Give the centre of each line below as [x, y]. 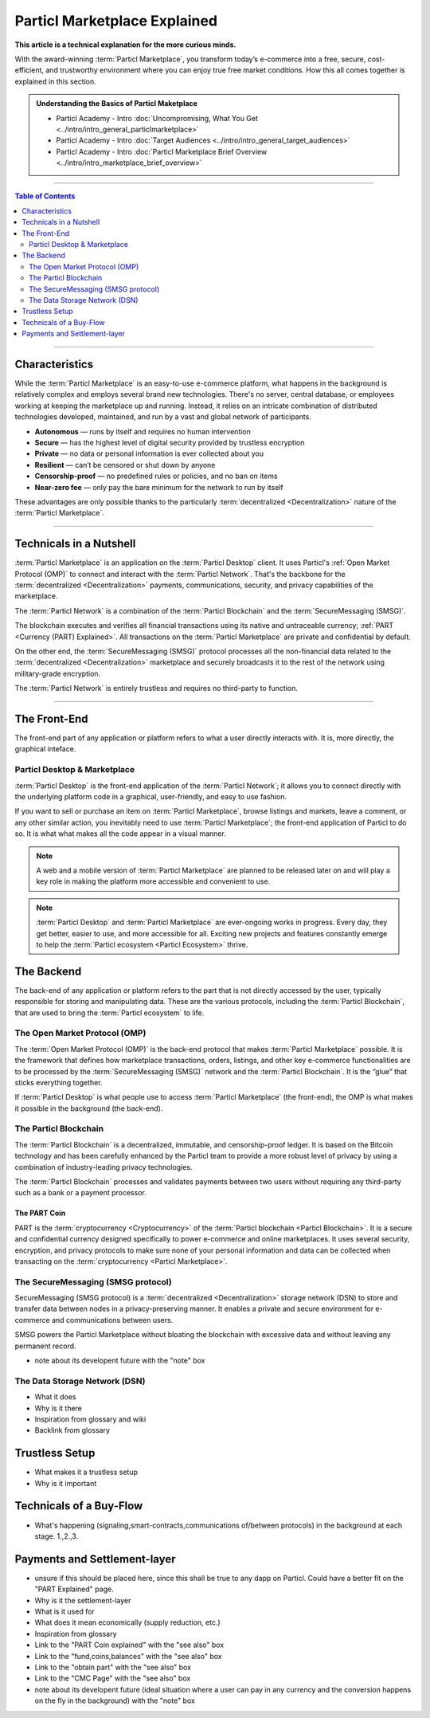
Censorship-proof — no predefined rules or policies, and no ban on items [156, 476]
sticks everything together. [59, 1082]
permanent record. [45, 1346]
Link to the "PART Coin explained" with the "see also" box [129, 1645]
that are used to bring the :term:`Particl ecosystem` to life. [109, 1013]
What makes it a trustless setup [86, 1472]
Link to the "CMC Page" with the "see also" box [113, 1678]
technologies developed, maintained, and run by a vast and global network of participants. [163, 417]
